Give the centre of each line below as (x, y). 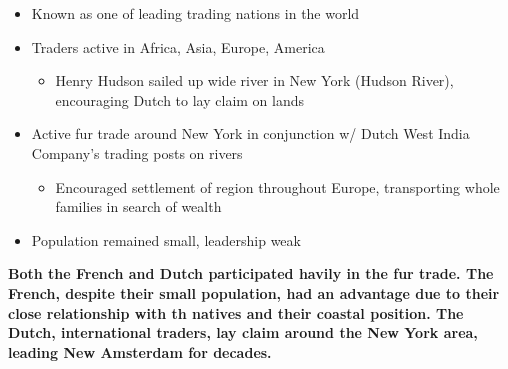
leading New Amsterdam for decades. (140, 351)
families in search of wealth (138, 206)
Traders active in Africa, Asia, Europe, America (178, 46)
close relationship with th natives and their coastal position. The (236, 312)
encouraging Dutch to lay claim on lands (180, 99)
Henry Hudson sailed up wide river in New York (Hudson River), (254, 80)
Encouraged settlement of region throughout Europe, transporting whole (277, 186)
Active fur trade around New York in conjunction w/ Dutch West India (250, 133)
